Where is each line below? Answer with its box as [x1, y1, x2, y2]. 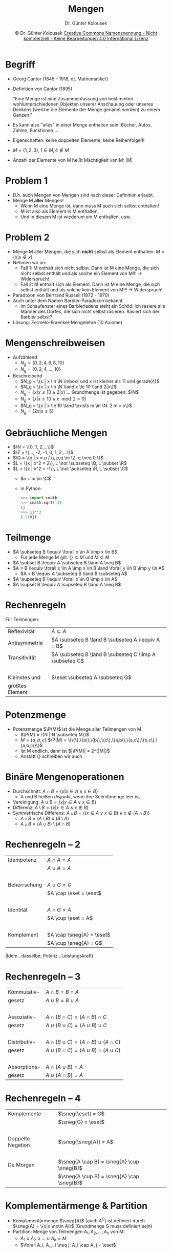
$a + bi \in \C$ [20, 476, 51, 482]
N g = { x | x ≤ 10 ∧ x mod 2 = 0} [20, 395, 87, 403]
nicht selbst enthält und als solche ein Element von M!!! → [20, 270, 142, 277]
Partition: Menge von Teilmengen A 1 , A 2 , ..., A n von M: [12, 1228, 125, 1236]
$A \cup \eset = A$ [47, 915, 93, 922]
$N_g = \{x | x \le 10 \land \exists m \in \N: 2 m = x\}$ [20, 402, 132, 409]
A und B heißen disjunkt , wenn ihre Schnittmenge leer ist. [20, 793, 142, 799]
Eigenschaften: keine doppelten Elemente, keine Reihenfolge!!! [12, 137, 145, 143]
